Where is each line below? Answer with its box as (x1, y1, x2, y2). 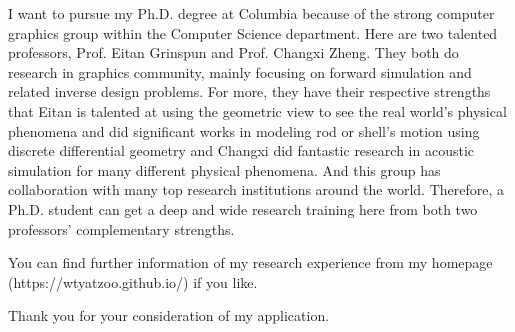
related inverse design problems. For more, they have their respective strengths (8, 81, 491, 102)
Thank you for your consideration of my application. (8, 305, 330, 326)
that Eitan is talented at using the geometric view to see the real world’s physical (8, 100, 507, 121)
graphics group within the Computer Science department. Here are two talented (8, 22, 498, 43)
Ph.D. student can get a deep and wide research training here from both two (8, 198, 478, 219)
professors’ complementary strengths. (8, 218, 235, 239)
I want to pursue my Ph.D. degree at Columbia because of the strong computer (8, 3, 495, 23)
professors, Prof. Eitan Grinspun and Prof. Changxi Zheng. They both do (8, 42, 459, 63)
